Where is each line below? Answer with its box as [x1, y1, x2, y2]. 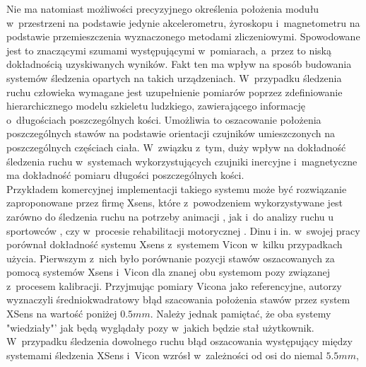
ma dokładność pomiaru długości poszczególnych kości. [6, 168, 244, 182]
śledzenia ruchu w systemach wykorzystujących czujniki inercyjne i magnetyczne [6, 153, 358, 168]
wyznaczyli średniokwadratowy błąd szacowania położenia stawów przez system [6, 292, 350, 307]
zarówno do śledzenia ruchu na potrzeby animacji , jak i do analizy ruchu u [6, 209, 334, 223]
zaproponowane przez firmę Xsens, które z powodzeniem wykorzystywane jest [6, 195, 343, 210]
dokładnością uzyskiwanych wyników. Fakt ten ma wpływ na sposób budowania [6, 57, 352, 71]
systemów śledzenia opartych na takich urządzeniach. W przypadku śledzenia [6, 70, 342, 85]
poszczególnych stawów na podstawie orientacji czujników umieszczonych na [6, 126, 336, 141]
